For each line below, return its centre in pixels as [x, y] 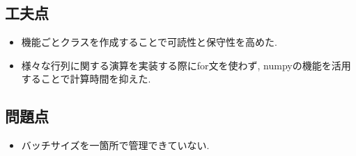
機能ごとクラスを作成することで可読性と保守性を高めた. [149, 42]
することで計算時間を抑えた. [86, 79]
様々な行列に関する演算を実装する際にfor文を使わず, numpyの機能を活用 [186, 65]
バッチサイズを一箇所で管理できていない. [115, 145]
